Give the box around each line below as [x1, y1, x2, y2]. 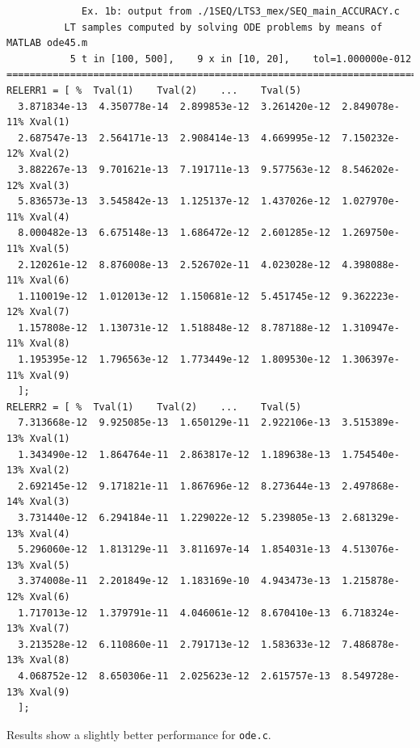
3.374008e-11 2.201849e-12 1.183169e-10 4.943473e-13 [18, 575, 330, 587]
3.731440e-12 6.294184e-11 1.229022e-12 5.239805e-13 [18, 512, 330, 523]
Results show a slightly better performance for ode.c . [6, 725, 271, 742]
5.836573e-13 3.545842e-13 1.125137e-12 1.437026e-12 [18, 195, 330, 208]
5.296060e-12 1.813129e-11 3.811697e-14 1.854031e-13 [18, 544, 330, 556]
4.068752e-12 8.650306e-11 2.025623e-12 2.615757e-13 [18, 670, 330, 682]
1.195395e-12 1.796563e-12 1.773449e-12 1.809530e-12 [18, 354, 330, 366]
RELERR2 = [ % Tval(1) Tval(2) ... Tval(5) [6, 401, 302, 413]
